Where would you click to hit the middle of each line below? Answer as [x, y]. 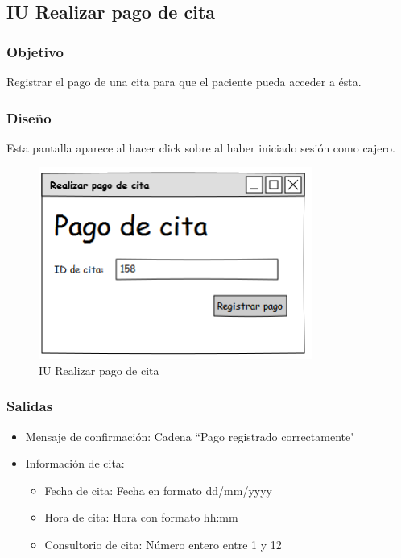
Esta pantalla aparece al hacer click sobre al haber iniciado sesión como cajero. [201, 147]
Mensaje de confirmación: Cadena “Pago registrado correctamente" [190, 436]
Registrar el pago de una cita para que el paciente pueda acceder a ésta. [184, 81]
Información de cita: [75, 463]
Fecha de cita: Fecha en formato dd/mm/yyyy [158, 490]
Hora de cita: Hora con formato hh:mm [141, 517]
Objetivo [35, 51]
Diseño [29, 117]
